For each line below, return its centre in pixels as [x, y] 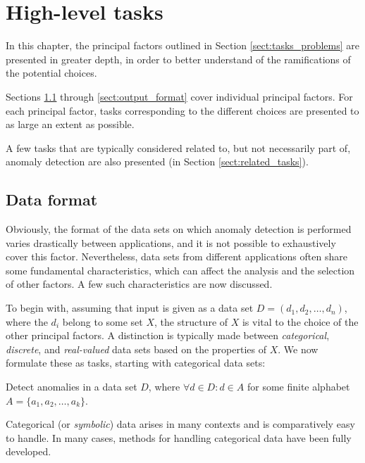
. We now [298, 349]
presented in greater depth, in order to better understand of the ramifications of [178, 59]
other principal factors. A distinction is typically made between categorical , [168, 335]
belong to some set [103, 321]
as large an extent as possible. [70, 124]
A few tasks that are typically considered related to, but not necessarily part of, [178, 147]
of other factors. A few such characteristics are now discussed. [139, 284]
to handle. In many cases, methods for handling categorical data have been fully [179, 437]
